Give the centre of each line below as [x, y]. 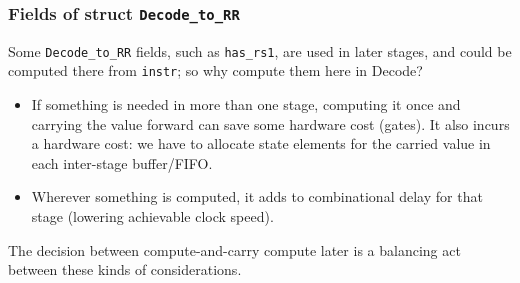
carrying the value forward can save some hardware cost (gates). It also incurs [270, 123]
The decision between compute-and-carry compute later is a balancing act [234, 249]
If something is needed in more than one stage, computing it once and [246, 104]
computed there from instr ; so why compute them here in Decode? [215, 70]
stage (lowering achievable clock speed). [152, 216]
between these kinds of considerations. [125, 269]
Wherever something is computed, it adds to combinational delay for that [257, 196]
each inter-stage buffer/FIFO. [122, 162]
